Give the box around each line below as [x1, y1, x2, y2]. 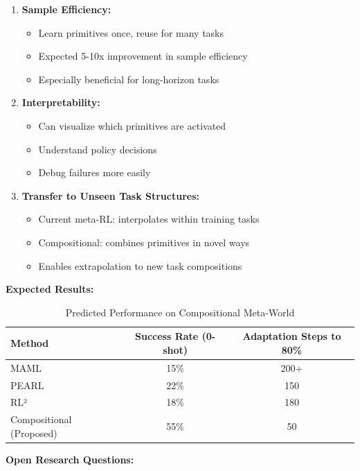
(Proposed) [10, 425, 57, 440]
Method [10, 336, 49, 350]
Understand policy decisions [38, 142, 157, 156]
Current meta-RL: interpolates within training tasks [38, 212, 260, 226]
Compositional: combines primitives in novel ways [38, 234, 250, 249]
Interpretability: [21, 95, 100, 110]
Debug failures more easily [38, 165, 151, 180]
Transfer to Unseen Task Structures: [21, 188, 200, 203]
